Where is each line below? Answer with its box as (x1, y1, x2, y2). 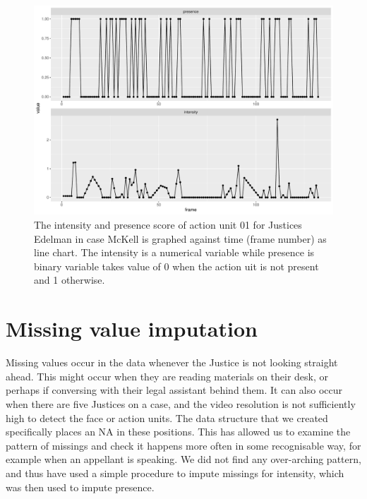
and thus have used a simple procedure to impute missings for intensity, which (6, 465, 344, 480)
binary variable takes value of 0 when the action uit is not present (34, 258, 319, 273)
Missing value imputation (6, 314, 258, 343)
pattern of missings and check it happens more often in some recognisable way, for (6, 438, 361, 452)
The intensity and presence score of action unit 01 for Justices (34, 217, 302, 232)
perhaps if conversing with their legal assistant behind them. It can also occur (6, 383, 343, 397)
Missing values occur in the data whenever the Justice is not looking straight (6, 355, 338, 370)
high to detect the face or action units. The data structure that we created (6, 410, 328, 425)
